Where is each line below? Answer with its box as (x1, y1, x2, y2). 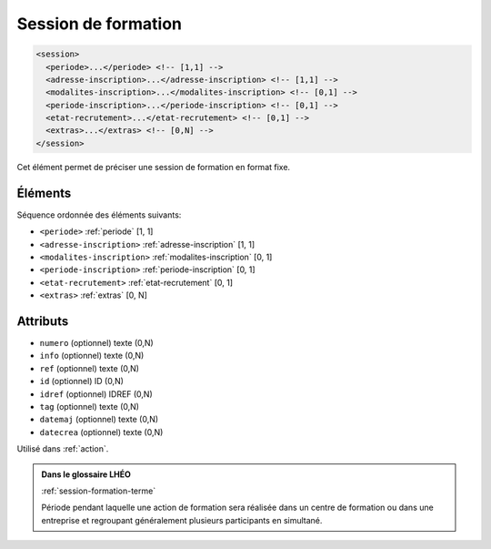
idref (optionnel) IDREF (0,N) (39, 388, 154, 400)
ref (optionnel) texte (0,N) (39, 362, 140, 373)
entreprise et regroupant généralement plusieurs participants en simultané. (41, 514, 323, 525)
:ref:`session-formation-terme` (41, 485, 156, 496)
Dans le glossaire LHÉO (41, 469, 132, 480)
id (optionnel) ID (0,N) (39, 376, 125, 387)
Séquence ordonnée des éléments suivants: (16, 209, 182, 220)
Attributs (16, 313, 69, 329)
